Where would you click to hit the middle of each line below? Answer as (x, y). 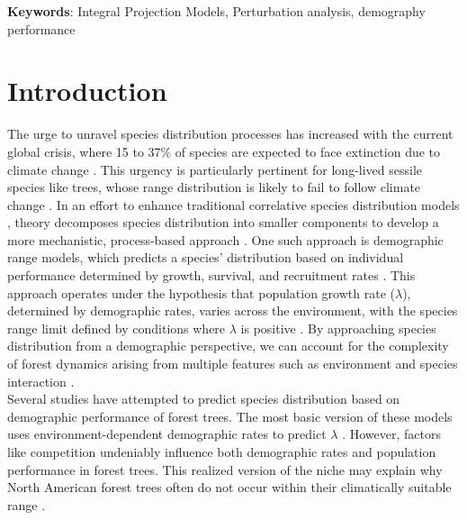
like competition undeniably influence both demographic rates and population (222, 452)
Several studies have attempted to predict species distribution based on (204, 399)
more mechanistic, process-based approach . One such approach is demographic (225, 239)
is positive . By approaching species (338, 328)
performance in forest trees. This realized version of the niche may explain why (225, 469)
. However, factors (391, 434)
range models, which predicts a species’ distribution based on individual (206, 257)
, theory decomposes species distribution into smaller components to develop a (223, 222)
